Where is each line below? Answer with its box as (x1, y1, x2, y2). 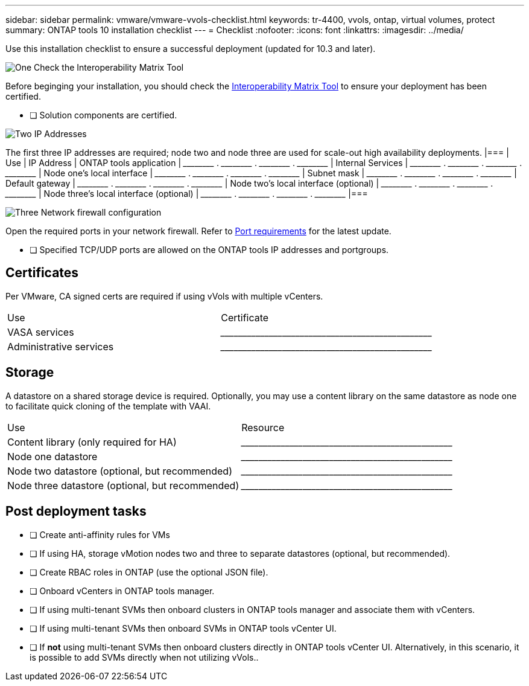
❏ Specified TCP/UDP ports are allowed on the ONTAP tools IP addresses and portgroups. (30, 245, 389, 255)
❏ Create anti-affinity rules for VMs (30, 529, 170, 540)
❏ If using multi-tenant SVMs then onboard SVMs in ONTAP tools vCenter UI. (30, 623, 337, 633)
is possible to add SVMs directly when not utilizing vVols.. (30, 652, 259, 662)
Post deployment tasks (5, 504, 147, 519)
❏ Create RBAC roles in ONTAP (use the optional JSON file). (30, 566, 268, 577)
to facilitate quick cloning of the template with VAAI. (5, 400, 211, 411)
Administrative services (7, 340, 114, 353)
